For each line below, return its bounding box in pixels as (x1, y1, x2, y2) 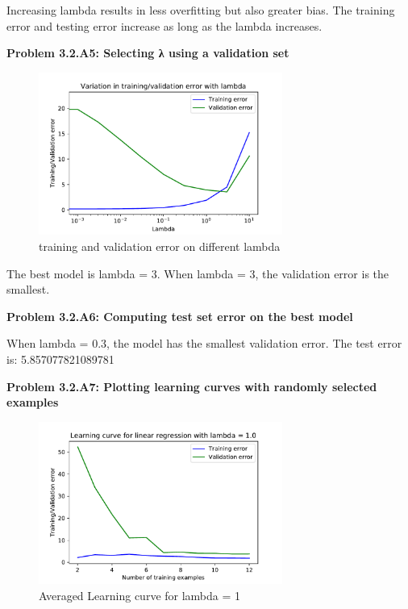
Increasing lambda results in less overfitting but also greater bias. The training (6, 2, 395, 18)
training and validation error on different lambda (39, 237, 281, 254)
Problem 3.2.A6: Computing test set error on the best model (6, 307, 353, 324)
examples (6, 394, 59, 411)
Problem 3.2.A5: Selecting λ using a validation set (6, 44, 289, 61)
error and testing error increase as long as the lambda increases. (6, 17, 323, 34)
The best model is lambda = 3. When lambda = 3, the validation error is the (6, 265, 389, 282)
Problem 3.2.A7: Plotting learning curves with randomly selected (6, 377, 377, 394)
